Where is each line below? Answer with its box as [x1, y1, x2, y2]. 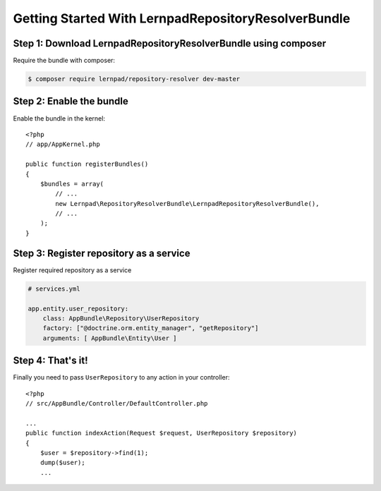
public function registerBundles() [25, 160, 149, 169]
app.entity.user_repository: [28, 304, 129, 313]
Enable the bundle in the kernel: [13, 114, 106, 123]
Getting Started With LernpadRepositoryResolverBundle [13, 11, 351, 26]
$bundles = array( [40, 180, 104, 188]
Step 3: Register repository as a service [13, 247, 190, 259]
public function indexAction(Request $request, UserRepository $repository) [25, 429, 298, 437]
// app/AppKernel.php [25, 140, 100, 148]
